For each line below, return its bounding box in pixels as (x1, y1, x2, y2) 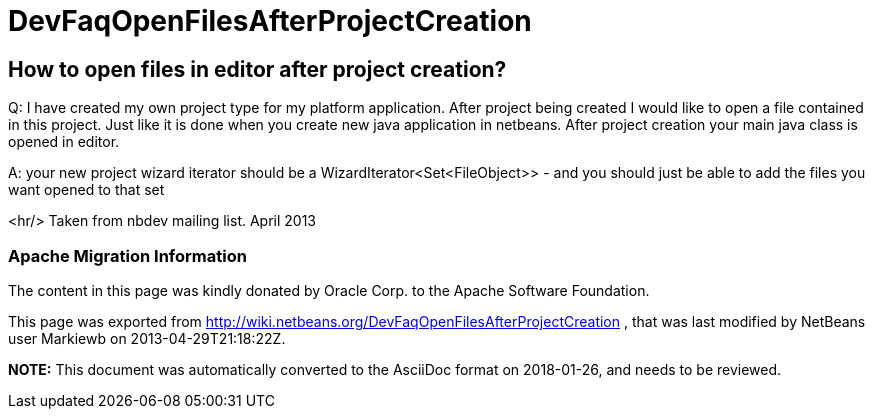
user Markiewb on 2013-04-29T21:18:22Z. (8, 329, 286, 347)
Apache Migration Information (8, 245, 247, 266)
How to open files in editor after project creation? (8, 56, 507, 82)
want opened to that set (8, 181, 165, 199)
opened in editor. (8, 133, 120, 151)
